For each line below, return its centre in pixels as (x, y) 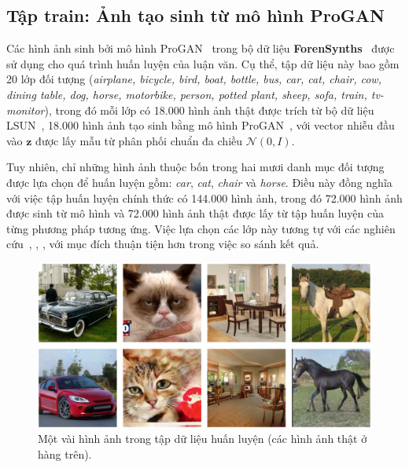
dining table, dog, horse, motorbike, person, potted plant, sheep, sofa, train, (187, 94)
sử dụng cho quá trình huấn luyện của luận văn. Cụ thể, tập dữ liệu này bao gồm (203, 63)
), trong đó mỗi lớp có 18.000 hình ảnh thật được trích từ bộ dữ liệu (209, 110)
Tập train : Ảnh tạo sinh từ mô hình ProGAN (195, 15)
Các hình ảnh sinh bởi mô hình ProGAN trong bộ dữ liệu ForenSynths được (201, 48)
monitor (26, 110)
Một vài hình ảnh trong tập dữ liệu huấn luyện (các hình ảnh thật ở (203, 439)
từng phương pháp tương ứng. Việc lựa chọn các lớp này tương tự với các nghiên (201, 228)
